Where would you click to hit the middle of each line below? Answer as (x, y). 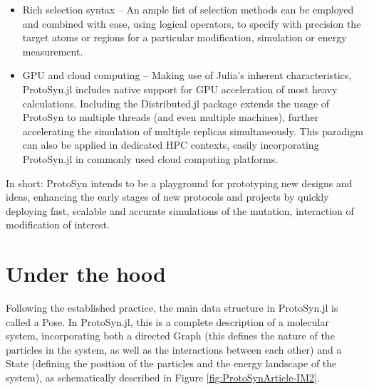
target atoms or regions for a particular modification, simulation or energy (184, 37)
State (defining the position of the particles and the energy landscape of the (171, 363)
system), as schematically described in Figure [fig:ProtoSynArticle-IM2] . (163, 377)
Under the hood (86, 274)
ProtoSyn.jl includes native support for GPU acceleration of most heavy (180, 89)
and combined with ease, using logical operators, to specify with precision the (192, 23)
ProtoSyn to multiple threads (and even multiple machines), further (171, 117)
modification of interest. (58, 225)
